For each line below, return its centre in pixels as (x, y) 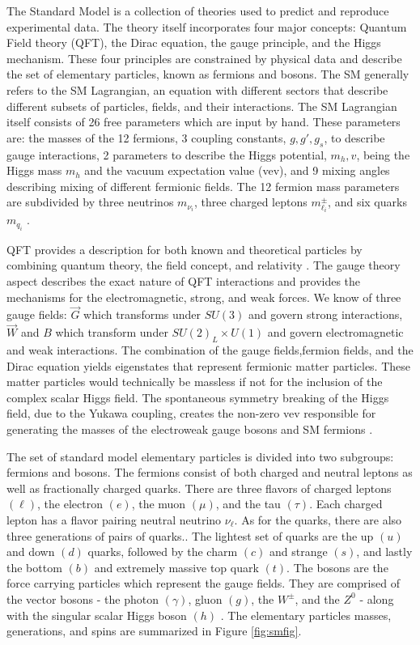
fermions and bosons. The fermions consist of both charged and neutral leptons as (210, 472)
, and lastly (384, 552)
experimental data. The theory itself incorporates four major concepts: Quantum (207, 26)
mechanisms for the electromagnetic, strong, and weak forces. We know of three (204, 297)
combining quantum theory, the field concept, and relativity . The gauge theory (204, 265)
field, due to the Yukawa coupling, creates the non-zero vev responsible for (191, 413)
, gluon (205, 598)
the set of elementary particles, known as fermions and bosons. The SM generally (208, 74)
